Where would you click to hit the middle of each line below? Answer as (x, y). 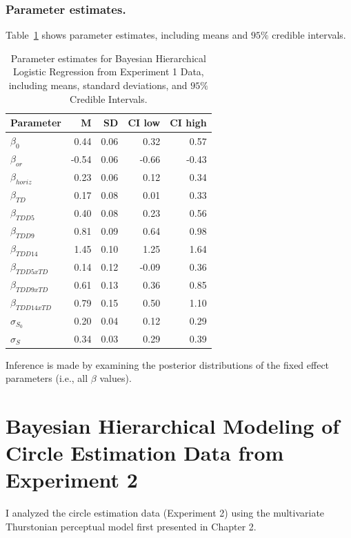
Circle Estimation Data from (145, 453)
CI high (188, 123)
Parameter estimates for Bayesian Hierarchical (108, 58)
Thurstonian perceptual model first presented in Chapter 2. (131, 526)
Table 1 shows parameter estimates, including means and (127, 35)
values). (116, 378)
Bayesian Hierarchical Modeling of (173, 426)
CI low (144, 123)
